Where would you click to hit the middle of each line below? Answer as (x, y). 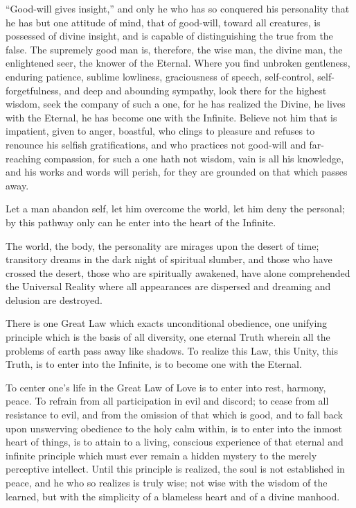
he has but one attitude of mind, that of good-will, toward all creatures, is (163, 22)
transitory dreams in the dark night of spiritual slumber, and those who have (169, 259)
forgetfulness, (34, 90)
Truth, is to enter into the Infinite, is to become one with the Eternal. (154, 364)
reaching (23, 158)
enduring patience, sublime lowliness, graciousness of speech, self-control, (160, 76)
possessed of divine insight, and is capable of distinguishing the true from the (169, 36)
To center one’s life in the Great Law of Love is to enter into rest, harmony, (166, 387)
